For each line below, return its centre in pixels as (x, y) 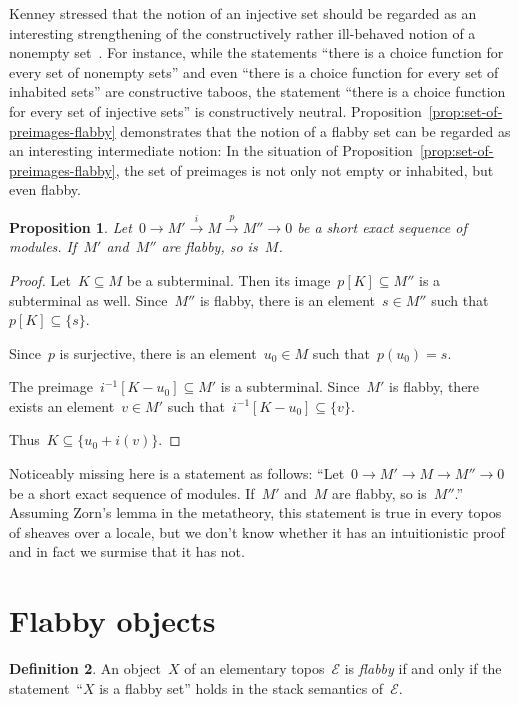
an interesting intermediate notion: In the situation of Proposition (211, 150)
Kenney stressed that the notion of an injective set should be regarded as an (243, 13)
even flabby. (45, 189)
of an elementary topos (254, 668)
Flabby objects (112, 620)
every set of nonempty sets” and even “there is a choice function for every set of (254, 71)
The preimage (51, 386)
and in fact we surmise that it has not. (127, 551)
